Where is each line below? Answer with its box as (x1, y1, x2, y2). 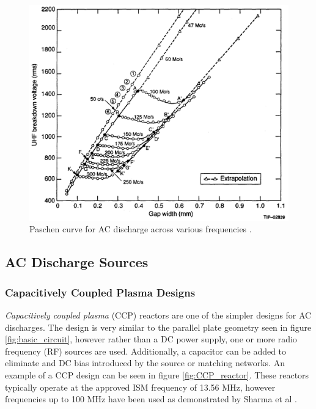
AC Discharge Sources (5, 252, 149, 271)
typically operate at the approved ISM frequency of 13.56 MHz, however (5, 380, 276, 393)
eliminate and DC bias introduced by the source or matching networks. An (5, 356, 285, 369)
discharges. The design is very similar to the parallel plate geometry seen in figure (5, 320, 312, 333)
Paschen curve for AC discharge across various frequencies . (29, 223, 252, 235)
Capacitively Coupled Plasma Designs (5, 284, 196, 300)
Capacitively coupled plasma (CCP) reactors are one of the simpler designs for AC (5, 308, 312, 321)
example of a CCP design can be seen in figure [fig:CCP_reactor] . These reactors (5, 368, 309, 381)
